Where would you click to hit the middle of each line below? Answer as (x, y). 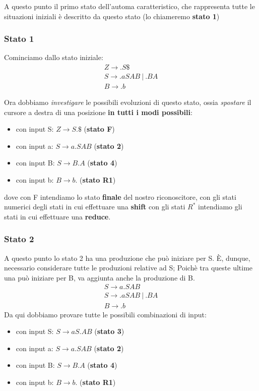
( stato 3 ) (109, 331)
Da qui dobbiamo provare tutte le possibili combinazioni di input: (105, 314)
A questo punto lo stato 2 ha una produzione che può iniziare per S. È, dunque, (127, 258)
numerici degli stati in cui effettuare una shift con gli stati (95, 207)
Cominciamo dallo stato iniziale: (54, 57)
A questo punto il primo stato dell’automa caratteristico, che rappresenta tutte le (129, 6)
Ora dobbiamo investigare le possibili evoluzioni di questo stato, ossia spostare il (128, 102)
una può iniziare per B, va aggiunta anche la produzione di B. (100, 277)
